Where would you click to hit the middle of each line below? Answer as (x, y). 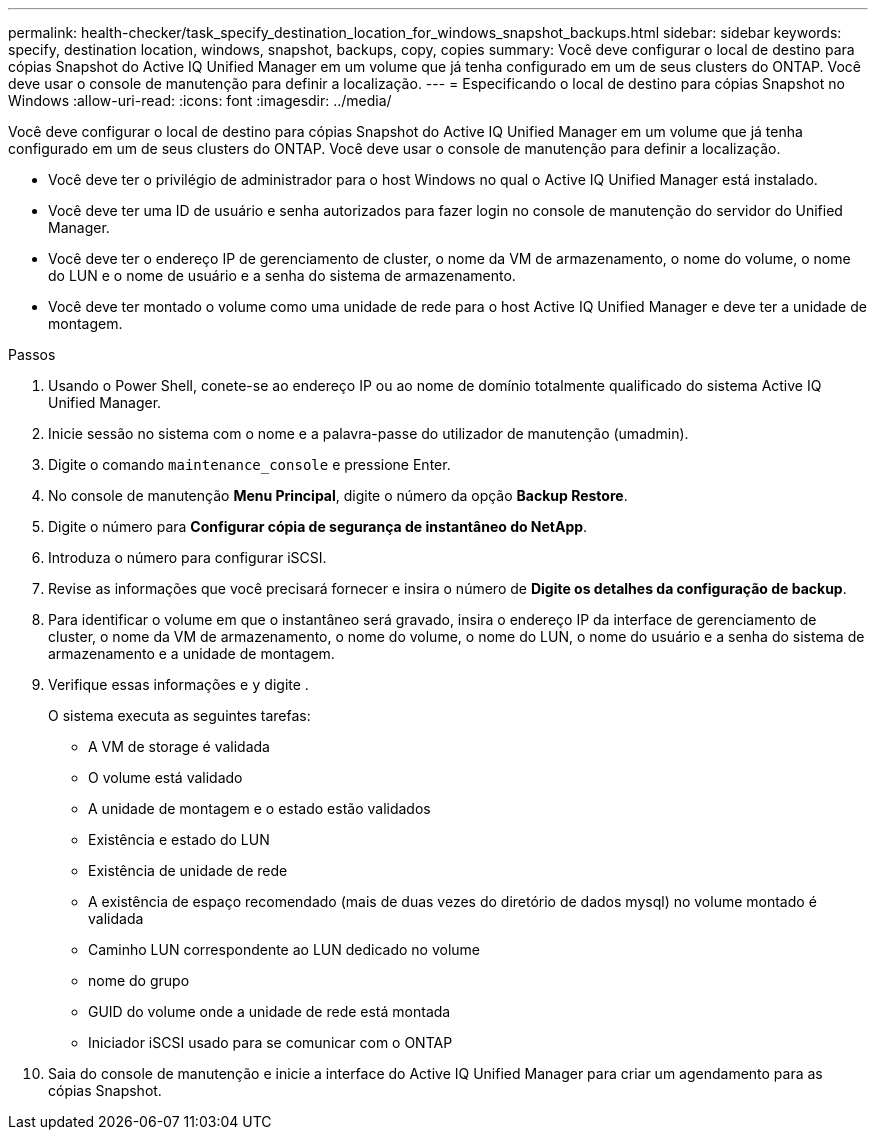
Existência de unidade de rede (188, 870)
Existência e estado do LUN (179, 839)
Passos (32, 354)
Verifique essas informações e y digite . (178, 684)
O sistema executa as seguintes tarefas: (179, 715)
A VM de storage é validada (179, 746)
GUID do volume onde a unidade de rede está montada (269, 1011)
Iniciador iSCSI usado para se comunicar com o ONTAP (270, 1042)
